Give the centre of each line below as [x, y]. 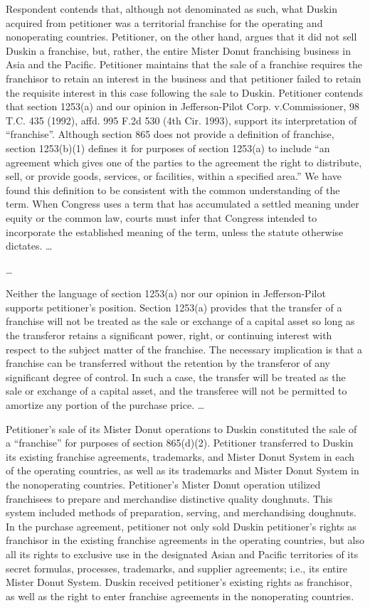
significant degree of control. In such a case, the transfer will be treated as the [176, 377]
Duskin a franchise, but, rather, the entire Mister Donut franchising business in [178, 50]
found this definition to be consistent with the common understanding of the [173, 190]
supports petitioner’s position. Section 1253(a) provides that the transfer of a [174, 307]
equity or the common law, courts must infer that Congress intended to [162, 217]
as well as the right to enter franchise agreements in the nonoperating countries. [180, 596]
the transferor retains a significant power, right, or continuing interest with [169, 335]
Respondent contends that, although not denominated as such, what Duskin [171, 9]
